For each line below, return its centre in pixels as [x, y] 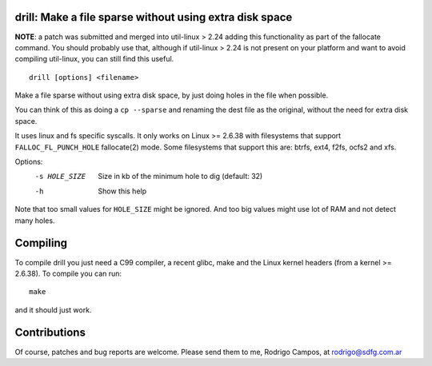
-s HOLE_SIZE [60, 177]
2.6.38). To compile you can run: [68, 273]
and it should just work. [53, 310]
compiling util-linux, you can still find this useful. [94, 59]
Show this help [122, 191]
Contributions [50, 333]
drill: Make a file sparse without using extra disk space [154, 17]
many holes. [35, 221]
